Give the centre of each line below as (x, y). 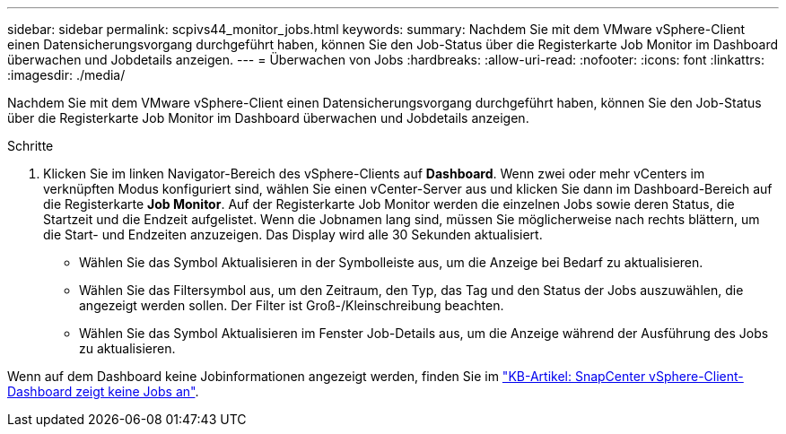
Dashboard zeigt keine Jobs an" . (103, 391)
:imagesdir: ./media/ (66, 75)
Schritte (31, 146)
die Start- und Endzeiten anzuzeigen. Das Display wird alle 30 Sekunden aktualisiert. (293, 234)
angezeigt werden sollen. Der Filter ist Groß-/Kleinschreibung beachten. (292, 305)
